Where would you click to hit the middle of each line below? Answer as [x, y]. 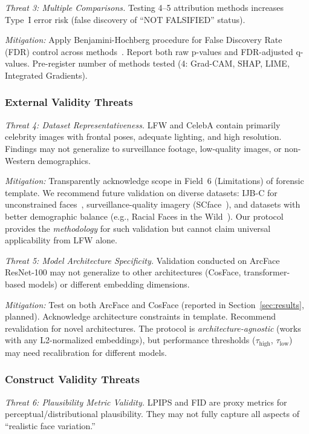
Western [20, 160]
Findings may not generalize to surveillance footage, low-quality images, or [143, 148]
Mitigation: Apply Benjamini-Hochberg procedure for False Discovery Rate [144, 40]
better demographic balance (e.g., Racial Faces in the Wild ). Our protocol [144, 216]
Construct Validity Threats [73, 379]
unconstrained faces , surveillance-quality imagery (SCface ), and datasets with [153, 204]
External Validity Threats [69, 102]
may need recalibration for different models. [86, 352]
